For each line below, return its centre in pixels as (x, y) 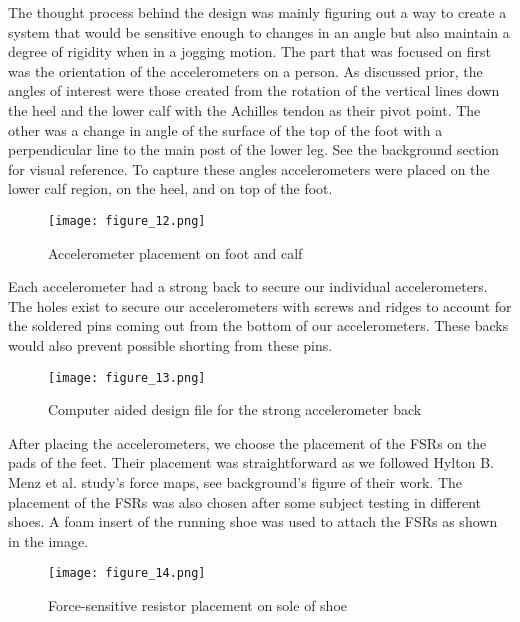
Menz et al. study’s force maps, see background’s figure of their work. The (235, 482)
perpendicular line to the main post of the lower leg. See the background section (254, 149)
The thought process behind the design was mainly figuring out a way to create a (257, 12)
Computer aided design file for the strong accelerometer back (235, 409)
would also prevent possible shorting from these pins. (170, 344)
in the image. (48, 540)
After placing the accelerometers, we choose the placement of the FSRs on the (247, 442)
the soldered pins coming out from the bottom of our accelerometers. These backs (258, 325)
